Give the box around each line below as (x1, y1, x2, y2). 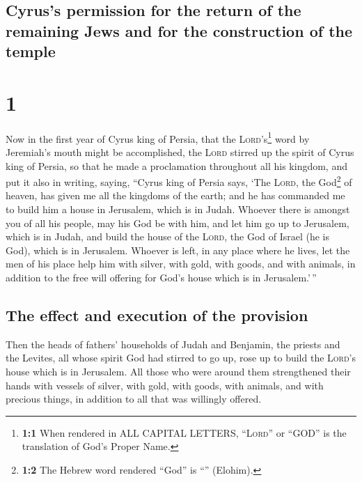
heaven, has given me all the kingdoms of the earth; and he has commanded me (6, 188, 345, 203)
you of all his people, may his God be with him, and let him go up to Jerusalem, (6, 215, 349, 230)
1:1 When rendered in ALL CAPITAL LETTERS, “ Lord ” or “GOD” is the (22, 425, 347, 440)
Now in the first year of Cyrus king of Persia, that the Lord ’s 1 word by (6, 129, 310, 146)
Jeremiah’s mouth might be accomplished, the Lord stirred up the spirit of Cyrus (6, 144, 354, 159)
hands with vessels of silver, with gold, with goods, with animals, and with (6, 378, 324, 392)
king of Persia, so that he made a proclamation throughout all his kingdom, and (6, 158, 347, 173)
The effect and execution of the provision (6, 304, 308, 325)
